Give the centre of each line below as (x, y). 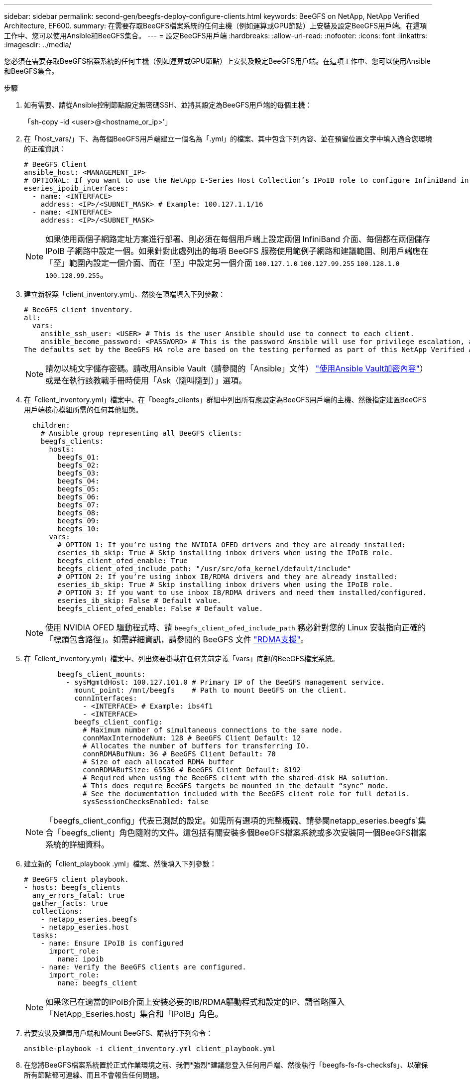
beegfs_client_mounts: (102, 674)
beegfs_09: (78, 521)
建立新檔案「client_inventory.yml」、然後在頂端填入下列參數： (125, 294)
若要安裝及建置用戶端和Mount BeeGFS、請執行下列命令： (118, 1033)
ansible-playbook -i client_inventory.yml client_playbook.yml (150, 1049)
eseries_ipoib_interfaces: (76, 188)
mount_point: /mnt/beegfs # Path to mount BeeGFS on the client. (211, 690)
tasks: (45, 935)
